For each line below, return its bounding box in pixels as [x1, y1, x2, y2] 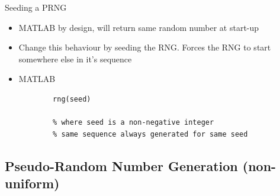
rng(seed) [53, 94, 91, 103]
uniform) [5, 174, 60, 192]
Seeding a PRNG [5, 1, 67, 13]
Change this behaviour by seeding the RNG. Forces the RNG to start [18, 41, 271, 53]
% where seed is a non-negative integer [53, 118, 214, 127]
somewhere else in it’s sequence [18, 52, 132, 65]
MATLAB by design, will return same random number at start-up [18, 21, 259, 33]
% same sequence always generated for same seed [53, 129, 248, 138]
